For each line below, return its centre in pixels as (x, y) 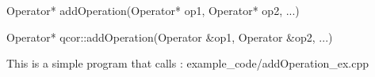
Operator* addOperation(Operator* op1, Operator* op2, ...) (153, 10)
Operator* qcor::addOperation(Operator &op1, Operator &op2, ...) (170, 37)
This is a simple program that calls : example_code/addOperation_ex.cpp (187, 63)
